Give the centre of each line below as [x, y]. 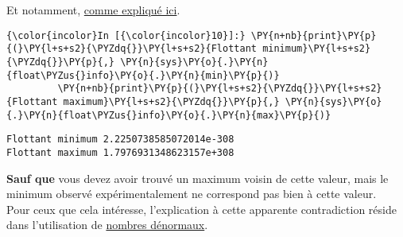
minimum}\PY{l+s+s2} [317, 49]
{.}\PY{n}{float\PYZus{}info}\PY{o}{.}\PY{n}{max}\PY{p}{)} [169, 115]
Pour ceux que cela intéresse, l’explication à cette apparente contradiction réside [201, 209]
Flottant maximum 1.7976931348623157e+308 [120, 152]
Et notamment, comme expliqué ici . [93, 10]
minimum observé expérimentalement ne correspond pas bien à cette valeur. [192, 194]
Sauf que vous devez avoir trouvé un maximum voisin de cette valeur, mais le [198, 178]
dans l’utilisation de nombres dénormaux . [107, 225]
